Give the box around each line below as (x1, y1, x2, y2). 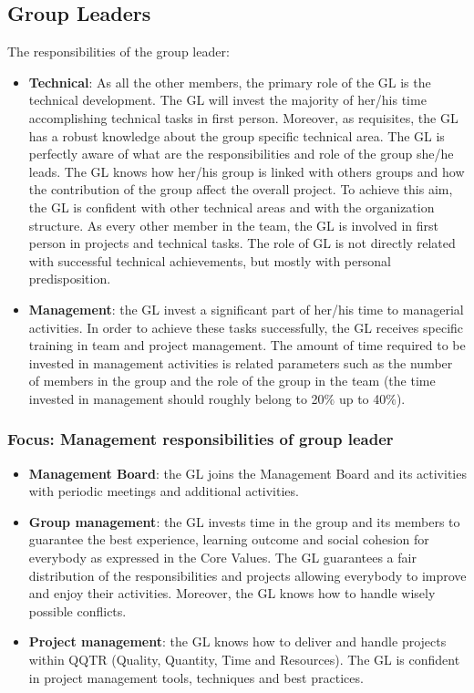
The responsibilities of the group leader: (7, 42, 230, 61)
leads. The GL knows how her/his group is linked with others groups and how (28, 161, 465, 181)
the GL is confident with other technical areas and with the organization (28, 197, 435, 216)
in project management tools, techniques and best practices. (28, 667, 364, 687)
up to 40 (338, 388, 386, 408)
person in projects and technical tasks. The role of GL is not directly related (28, 233, 456, 253)
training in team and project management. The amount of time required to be (28, 336, 466, 355)
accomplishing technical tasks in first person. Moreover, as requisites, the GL (28, 108, 459, 127)
